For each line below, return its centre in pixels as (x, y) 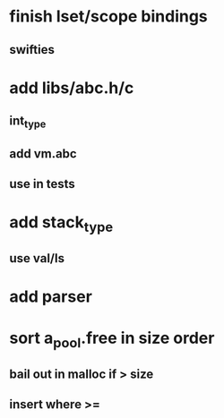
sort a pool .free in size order (112, 339)
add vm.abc (43, 154)
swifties (32, 50)
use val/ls (37, 258)
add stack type (61, 224)
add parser (51, 297)
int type (28, 122)
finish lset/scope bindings (108, 17)
